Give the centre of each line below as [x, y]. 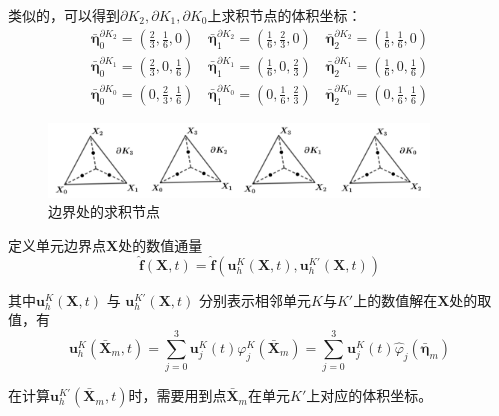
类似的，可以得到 [64, 15]
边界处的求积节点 [104, 211]
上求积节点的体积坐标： [284, 15]
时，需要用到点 [177, 395]
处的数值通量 [160, 244]
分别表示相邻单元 [255, 299]
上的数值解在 [395, 299]
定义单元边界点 [57, 244]
